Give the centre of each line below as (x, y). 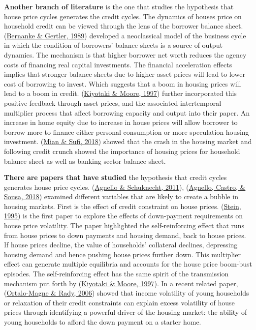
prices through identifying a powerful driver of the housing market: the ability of (126, 312)
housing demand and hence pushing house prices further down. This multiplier (122, 254)
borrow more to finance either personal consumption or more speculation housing (127, 132)
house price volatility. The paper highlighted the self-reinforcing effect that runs (124, 225)
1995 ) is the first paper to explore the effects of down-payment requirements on (124, 216)
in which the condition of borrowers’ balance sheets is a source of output (113, 45)
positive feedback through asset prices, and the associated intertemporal (113, 103)
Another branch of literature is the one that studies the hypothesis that (119, 6)
